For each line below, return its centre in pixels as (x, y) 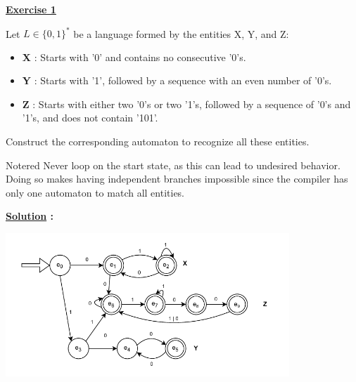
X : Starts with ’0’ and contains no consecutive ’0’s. (134, 57)
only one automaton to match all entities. (95, 192)
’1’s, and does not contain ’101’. (90, 118)
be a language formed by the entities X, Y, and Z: (181, 33)
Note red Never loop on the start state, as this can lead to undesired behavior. (173, 165)
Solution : (30, 216)
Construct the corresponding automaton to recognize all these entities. (158, 141)
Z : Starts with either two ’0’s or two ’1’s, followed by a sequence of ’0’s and (186, 104)
